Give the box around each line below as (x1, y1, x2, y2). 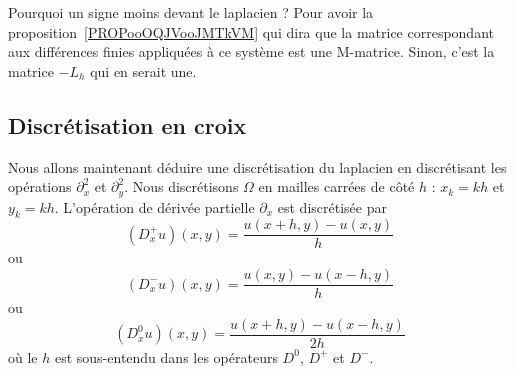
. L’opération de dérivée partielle (54, 196, 255, 217)
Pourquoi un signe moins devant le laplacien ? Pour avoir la (8, 2, 374, 22)
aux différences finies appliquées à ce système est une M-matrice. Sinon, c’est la (8, 41, 495, 62)
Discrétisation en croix (8, 109, 247, 140)
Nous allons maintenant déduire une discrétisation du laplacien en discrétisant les (8, 156, 507, 177)
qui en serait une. (90, 60, 197, 81)
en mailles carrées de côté (258, 176, 415, 197)
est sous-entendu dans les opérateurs (54, 346, 278, 367)
